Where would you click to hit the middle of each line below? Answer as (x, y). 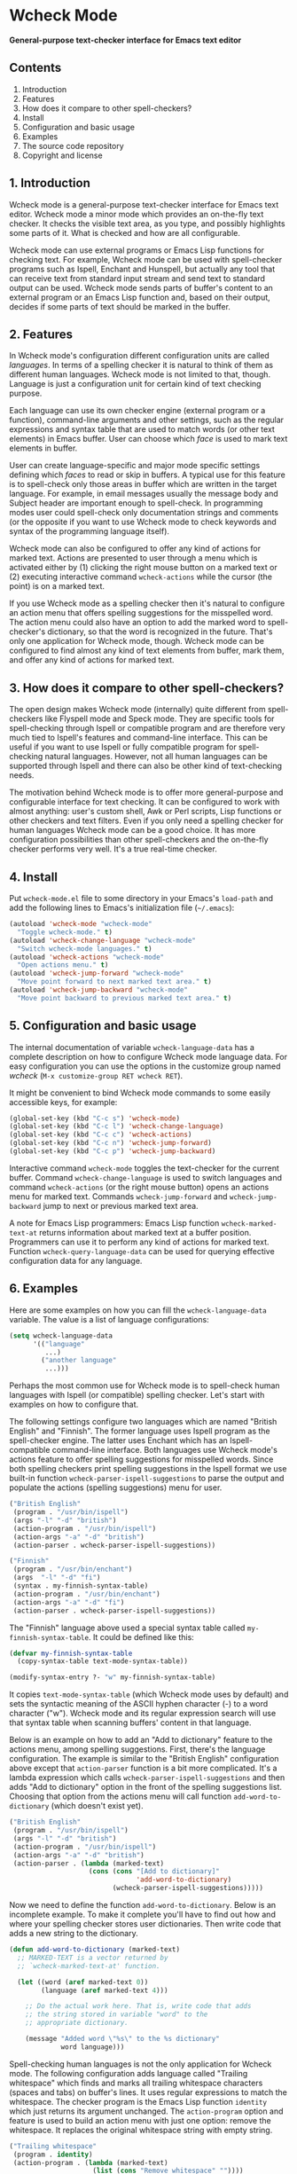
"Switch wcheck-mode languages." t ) (85, 949)
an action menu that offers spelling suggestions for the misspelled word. (141, 613)
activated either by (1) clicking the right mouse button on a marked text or (143, 568)
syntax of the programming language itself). (90, 531)
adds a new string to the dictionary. (74, 1933)
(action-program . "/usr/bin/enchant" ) (87, 1594)
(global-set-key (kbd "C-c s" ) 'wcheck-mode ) (94, 1118)
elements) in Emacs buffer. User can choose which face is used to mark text (148, 439)
